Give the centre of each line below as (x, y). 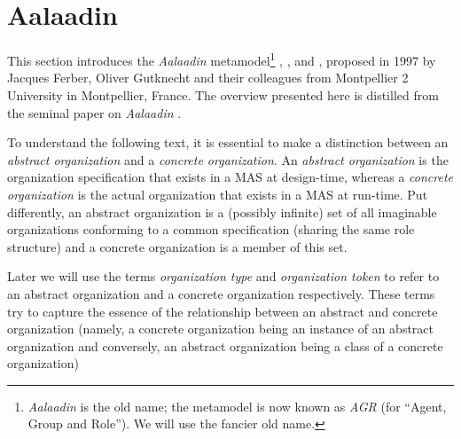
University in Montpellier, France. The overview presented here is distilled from (223, 94)
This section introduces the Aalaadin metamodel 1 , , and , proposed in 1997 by (222, 59)
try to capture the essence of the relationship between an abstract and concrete (223, 311)
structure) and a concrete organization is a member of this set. (177, 246)
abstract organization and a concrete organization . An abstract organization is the (228, 159)
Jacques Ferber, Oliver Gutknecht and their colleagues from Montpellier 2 (208, 78)
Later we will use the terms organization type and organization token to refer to (223, 276)
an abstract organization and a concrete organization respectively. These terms (221, 293)
